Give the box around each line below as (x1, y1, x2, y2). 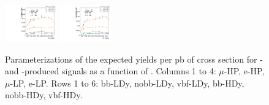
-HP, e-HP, (224, 64, 265, 77)
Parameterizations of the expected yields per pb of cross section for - (5, 52, 263, 65)
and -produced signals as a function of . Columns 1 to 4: (5, 64, 216, 77)
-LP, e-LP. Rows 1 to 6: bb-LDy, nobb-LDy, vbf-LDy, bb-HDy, (10, 76, 244, 89)
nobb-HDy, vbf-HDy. (5, 88, 83, 101)
